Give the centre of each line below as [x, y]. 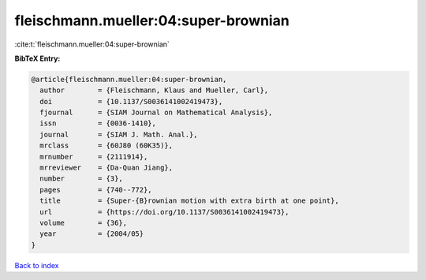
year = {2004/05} [92, 234]
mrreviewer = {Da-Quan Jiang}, [106, 168]
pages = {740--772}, [96, 190]
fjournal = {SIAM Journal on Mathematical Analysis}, [156, 113]
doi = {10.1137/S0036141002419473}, [131, 101]
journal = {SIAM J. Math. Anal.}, [119, 134]
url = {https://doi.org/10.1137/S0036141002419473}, [164, 212]
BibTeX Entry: [37, 58]
